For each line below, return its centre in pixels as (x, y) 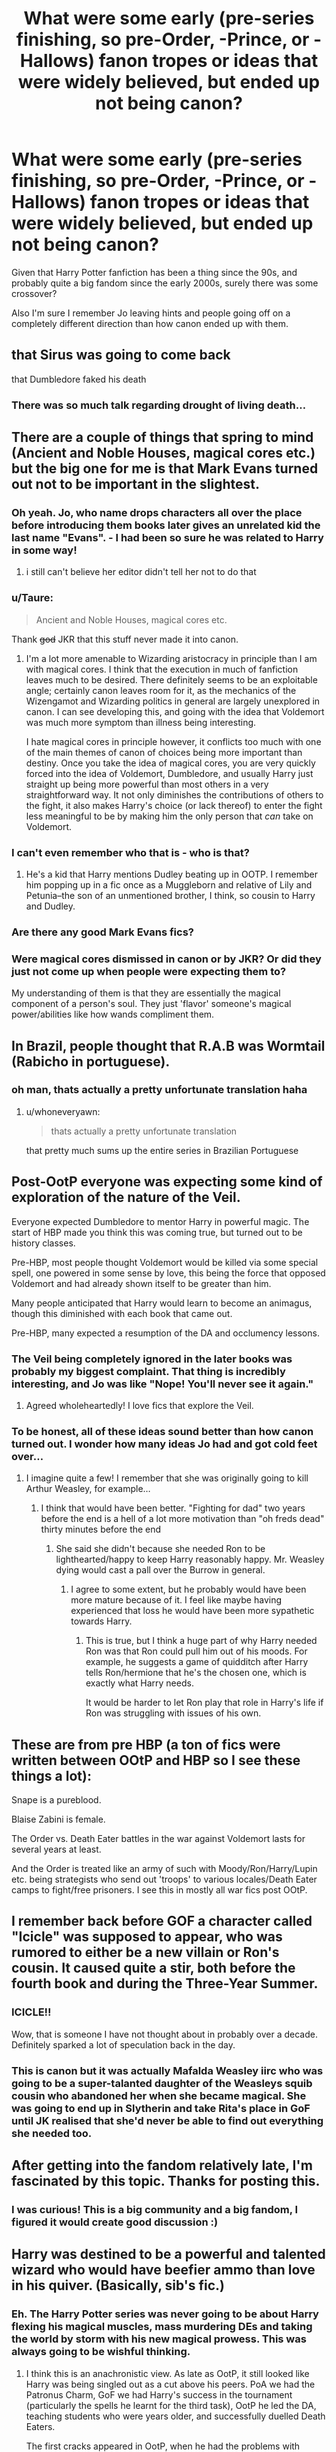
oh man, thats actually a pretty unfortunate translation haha (159, 1090)
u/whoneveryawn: (63, 1111)
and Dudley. (50, 906)
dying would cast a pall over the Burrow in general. (160, 1570)
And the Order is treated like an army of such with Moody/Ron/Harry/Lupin (164, 1869)
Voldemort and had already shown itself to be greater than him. (141, 1283)
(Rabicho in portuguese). (91, 1061)
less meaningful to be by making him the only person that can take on (169, 816)
